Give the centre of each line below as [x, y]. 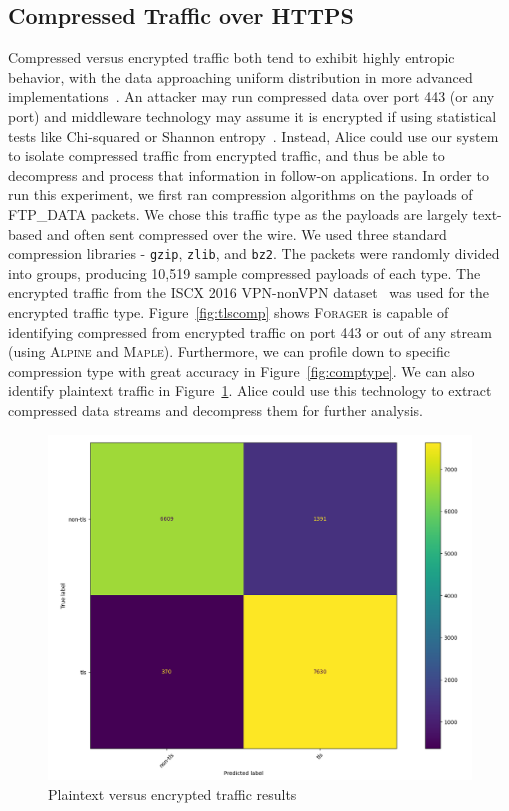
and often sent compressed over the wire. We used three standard [246, 233]
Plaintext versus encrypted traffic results [172, 793]
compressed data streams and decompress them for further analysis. [215, 409]
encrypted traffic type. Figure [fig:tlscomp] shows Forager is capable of [228, 311]
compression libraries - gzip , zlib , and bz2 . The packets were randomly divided [254, 253]
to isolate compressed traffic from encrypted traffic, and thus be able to [226, 155]
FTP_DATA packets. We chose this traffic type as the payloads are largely [238, 213]
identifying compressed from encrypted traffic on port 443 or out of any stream [250, 331]
